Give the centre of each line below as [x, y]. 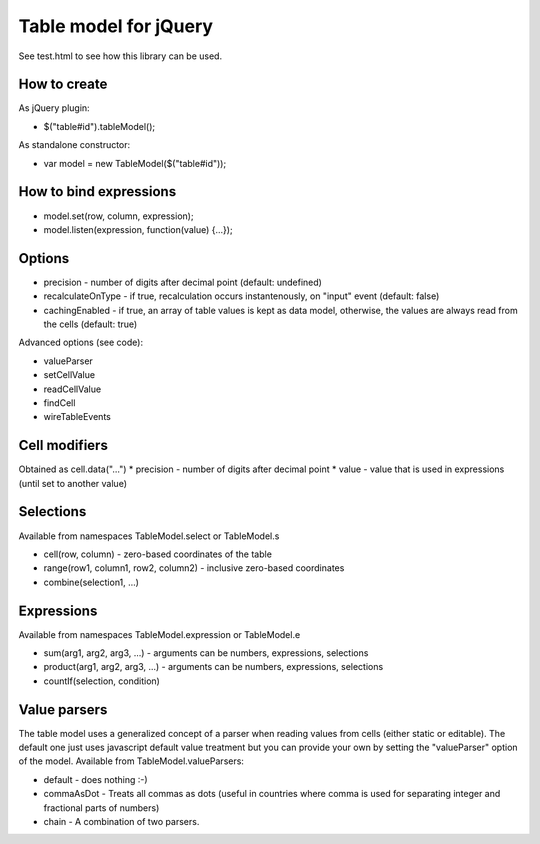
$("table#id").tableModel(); [99, 126]
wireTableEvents [77, 417]
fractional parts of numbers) [101, 807]
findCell [59, 402]
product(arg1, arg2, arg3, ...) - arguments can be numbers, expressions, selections [213, 667]
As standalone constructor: [74, 145]
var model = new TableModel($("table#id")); [135, 163]
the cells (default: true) [90, 324]
